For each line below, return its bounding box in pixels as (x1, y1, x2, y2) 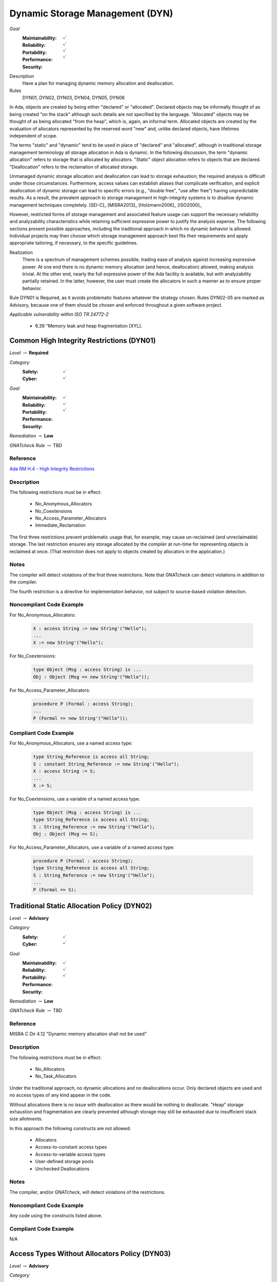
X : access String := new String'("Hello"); (33, 626, 147, 631)
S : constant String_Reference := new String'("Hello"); (33, 761, 180, 767)
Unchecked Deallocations (35, 1166, 90, 1172)
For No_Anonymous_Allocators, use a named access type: (9, 740, 133, 746)
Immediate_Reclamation (35, 522, 86, 528)
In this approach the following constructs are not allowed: (9, 1125, 131, 1131)
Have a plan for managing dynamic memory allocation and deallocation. (22, 80, 174, 87)
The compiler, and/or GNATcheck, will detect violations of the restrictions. (9, 1189, 166, 1195)
